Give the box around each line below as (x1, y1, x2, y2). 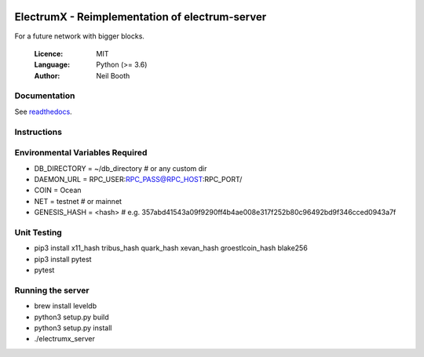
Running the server (14, 285, 90, 296)
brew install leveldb (34, 301, 97, 311)
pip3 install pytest (34, 254, 92, 264)
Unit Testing (14, 227, 62, 238)
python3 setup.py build (34, 312, 109, 322)
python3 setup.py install (34, 322, 112, 333)
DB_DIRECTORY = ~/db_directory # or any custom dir (34, 163, 207, 173)
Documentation (14, 90, 75, 101)
